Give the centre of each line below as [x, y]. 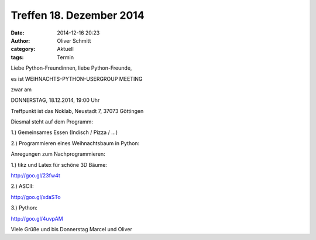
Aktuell [66, 49]
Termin [66, 57]
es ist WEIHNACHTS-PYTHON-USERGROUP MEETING [77, 78]
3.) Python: [24, 208]
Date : [18, 33]
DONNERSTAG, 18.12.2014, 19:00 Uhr [55, 100]
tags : [17, 57]
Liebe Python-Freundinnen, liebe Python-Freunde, [71, 68]
